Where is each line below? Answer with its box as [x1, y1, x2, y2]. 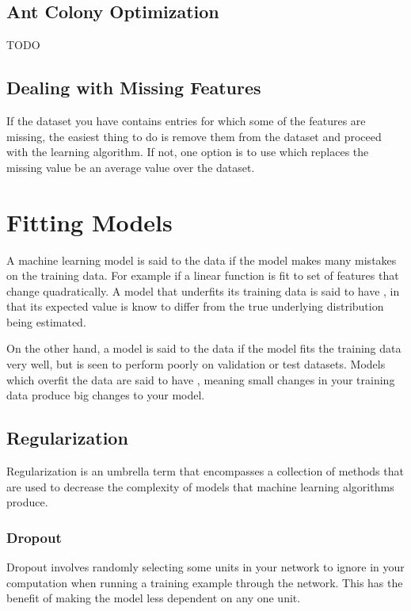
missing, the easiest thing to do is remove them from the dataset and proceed [6, 128, 382, 144]
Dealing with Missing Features [6, 75, 261, 100]
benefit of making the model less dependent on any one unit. [6, 590, 301, 606]
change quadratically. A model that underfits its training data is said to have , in [6, 282, 400, 299]
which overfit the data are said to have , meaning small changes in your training [6, 371, 395, 388]
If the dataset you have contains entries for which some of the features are [6, 113, 366, 128]
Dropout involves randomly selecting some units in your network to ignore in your [6, 559, 405, 575]
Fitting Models [6, 205, 173, 238]
